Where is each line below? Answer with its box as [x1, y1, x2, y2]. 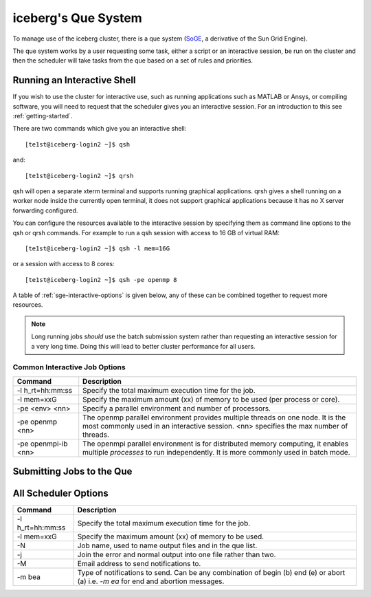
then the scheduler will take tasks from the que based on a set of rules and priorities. [12, 56, 254, 65]
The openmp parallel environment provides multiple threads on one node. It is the [82, 413, 346, 422]
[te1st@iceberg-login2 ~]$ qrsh [25, 172, 134, 180]
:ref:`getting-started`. [12, 112, 73, 120]
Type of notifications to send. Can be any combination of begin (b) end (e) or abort [77, 568, 346, 578]
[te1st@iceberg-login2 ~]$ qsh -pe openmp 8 [25, 276, 178, 283]
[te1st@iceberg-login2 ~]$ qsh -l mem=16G [25, 244, 170, 252]
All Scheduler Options [12, 488, 109, 499]
